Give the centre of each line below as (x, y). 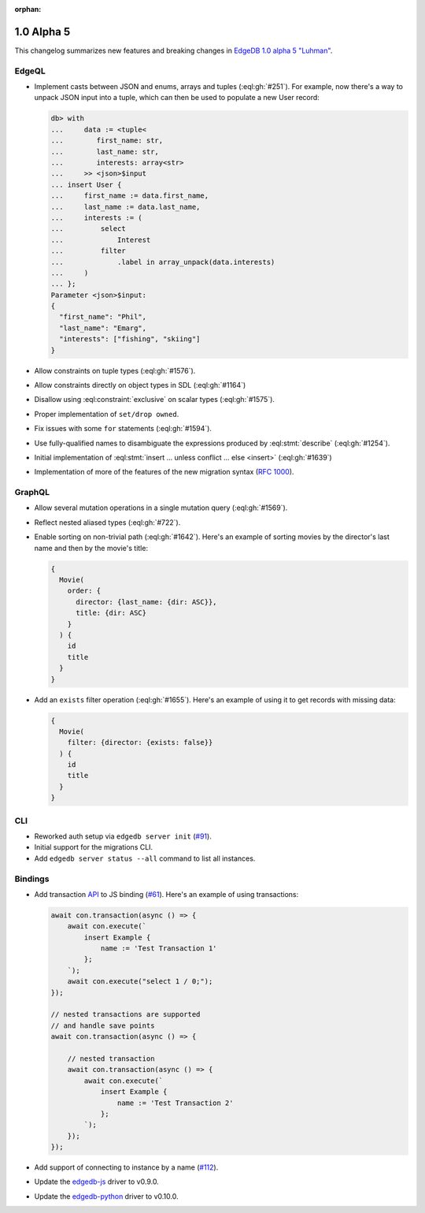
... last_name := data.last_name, (126, 207)
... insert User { (86, 184)
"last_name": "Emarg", (103, 328)
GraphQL (32, 493)
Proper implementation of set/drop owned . (107, 414)
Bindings (32, 879)
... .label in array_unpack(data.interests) (163, 262)
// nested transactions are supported (126, 1014)
